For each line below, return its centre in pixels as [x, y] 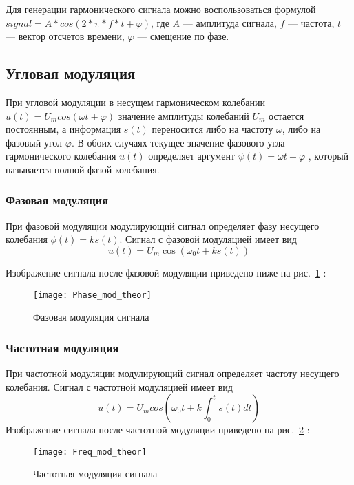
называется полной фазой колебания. [83, 169]
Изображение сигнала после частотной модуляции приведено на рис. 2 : [158, 430]
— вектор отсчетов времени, [65, 36]
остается [287, 115]
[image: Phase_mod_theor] [92, 295]
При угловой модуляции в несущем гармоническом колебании [136, 101]
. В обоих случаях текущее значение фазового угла [178, 142]
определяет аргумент [192, 156]
